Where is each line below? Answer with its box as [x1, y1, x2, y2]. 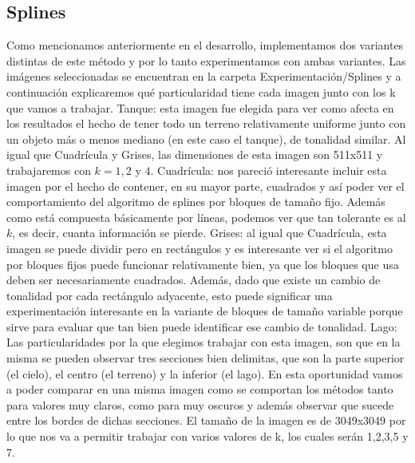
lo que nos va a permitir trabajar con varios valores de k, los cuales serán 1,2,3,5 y [6, 428, 409, 445]
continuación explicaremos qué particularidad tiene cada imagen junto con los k [6, 83, 396, 100]
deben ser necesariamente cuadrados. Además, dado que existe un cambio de [6, 271, 381, 288]
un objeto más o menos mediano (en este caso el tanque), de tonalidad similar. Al [6, 130, 406, 147]
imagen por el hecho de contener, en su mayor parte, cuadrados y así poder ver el [6, 177, 405, 194]
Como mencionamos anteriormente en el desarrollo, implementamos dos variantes [6, 37, 404, 53]
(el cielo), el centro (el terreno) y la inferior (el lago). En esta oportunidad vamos [6, 365, 403, 382]
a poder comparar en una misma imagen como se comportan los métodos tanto [6, 381, 393, 398]
